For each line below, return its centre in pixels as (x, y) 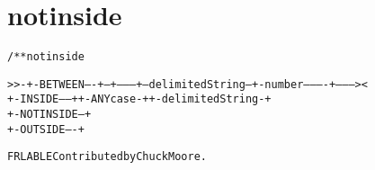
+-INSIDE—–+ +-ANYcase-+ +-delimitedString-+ (139, 99)
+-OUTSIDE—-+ (46, 129)
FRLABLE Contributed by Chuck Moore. (107, 157)
